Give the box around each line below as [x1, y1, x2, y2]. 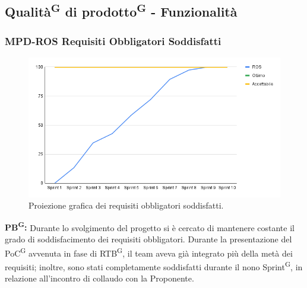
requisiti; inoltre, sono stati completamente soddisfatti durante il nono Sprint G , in [5, 258, 303, 273]
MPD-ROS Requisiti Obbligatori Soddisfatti [5, 33, 221, 48]
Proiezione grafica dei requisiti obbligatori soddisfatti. [29, 199, 224, 212]
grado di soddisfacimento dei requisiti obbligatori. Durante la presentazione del [5, 233, 292, 245]
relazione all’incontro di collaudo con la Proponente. [5, 272, 194, 284]
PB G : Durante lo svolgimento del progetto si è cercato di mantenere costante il [5, 219, 295, 233]
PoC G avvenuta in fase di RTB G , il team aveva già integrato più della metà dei [5, 245, 293, 259]
